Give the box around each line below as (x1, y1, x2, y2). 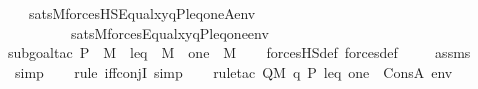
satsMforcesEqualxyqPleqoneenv (70, 22, 269, 43)
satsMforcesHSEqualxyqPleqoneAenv (28, 3, 256, 23)
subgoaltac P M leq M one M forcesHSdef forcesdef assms (8, 42, 471, 63)
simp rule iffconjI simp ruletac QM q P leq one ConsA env (14, 61, 453, 82)
